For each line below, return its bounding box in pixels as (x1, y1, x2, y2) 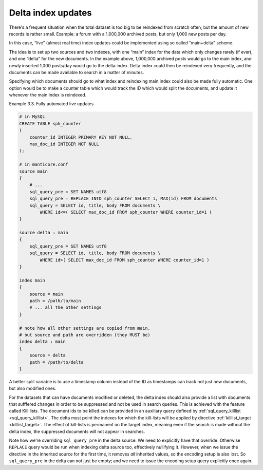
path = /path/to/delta (29, 359, 84, 365)
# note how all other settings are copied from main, (19, 325, 150, 331)
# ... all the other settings (29, 305, 102, 310)
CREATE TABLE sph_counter (19, 121, 81, 126)
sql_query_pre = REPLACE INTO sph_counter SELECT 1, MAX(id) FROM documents (29, 196, 217, 202)
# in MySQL (19, 114, 45, 119)
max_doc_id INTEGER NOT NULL (29, 141, 99, 147)
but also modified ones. (9, 385, 56, 392)
